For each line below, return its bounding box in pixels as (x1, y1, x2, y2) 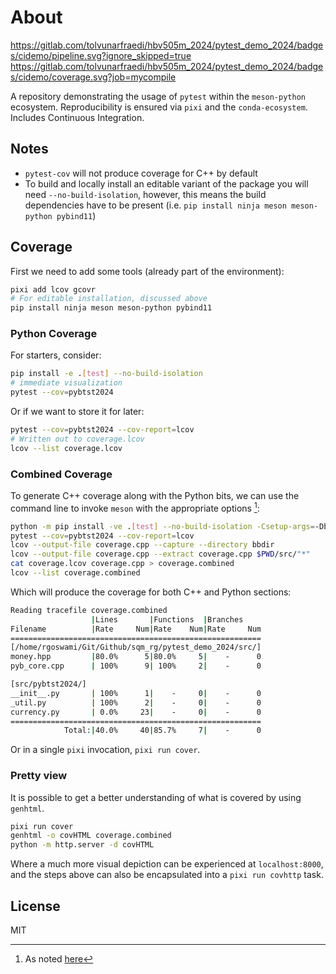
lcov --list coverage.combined (10, 568, 141, 578)
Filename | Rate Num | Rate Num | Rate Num (10, 624, 262, 634)
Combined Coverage (10, 467, 113, 481)
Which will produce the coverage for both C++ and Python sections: (10, 586, 292, 598)
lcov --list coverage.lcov (10, 443, 123, 453)
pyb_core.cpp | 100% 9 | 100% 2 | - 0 (10, 661, 262, 671)
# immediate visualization (10, 378, 123, 388)
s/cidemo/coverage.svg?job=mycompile (10, 71, 177, 83)
